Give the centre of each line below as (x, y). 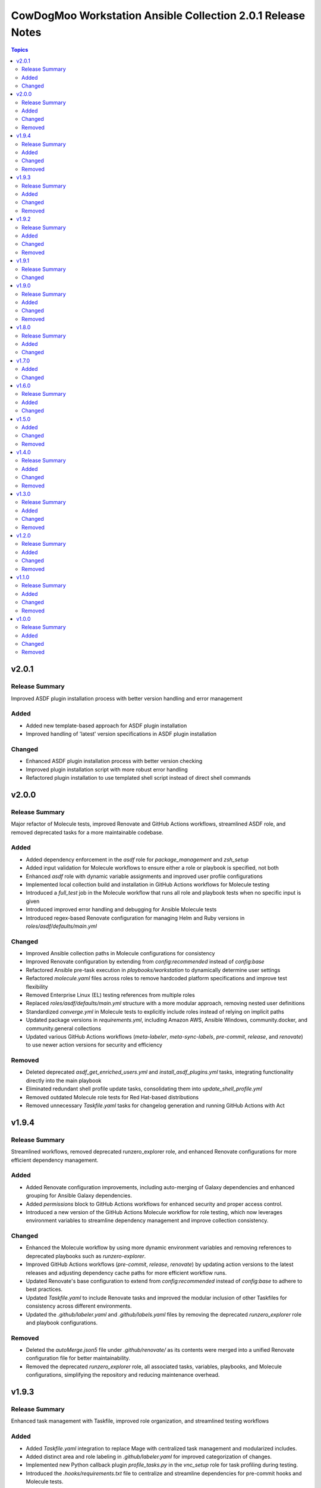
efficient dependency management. (55, 1160)
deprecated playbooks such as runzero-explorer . (86, 1256)
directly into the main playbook (64, 1080)
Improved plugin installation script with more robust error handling (107, 769)
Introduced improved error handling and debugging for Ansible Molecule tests (121, 909)
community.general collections (64, 1028)
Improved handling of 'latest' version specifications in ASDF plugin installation (121, 734)
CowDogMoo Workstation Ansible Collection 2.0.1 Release (158, 15)
